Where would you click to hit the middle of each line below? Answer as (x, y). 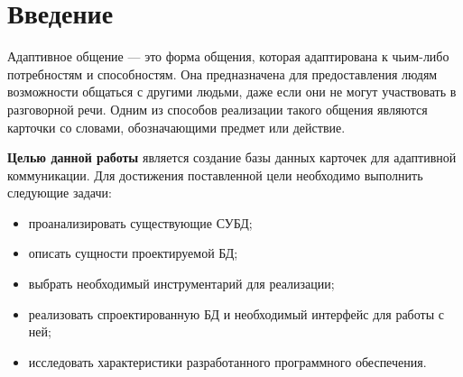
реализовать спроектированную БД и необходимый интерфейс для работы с (236, 313)
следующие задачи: (60, 193)
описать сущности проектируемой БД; (133, 253)
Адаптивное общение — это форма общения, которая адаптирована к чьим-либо (228, 56)
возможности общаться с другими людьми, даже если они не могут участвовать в (232, 92)
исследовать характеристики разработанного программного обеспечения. (227, 361)
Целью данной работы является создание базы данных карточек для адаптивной (232, 157)
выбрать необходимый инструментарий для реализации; (181, 284)
